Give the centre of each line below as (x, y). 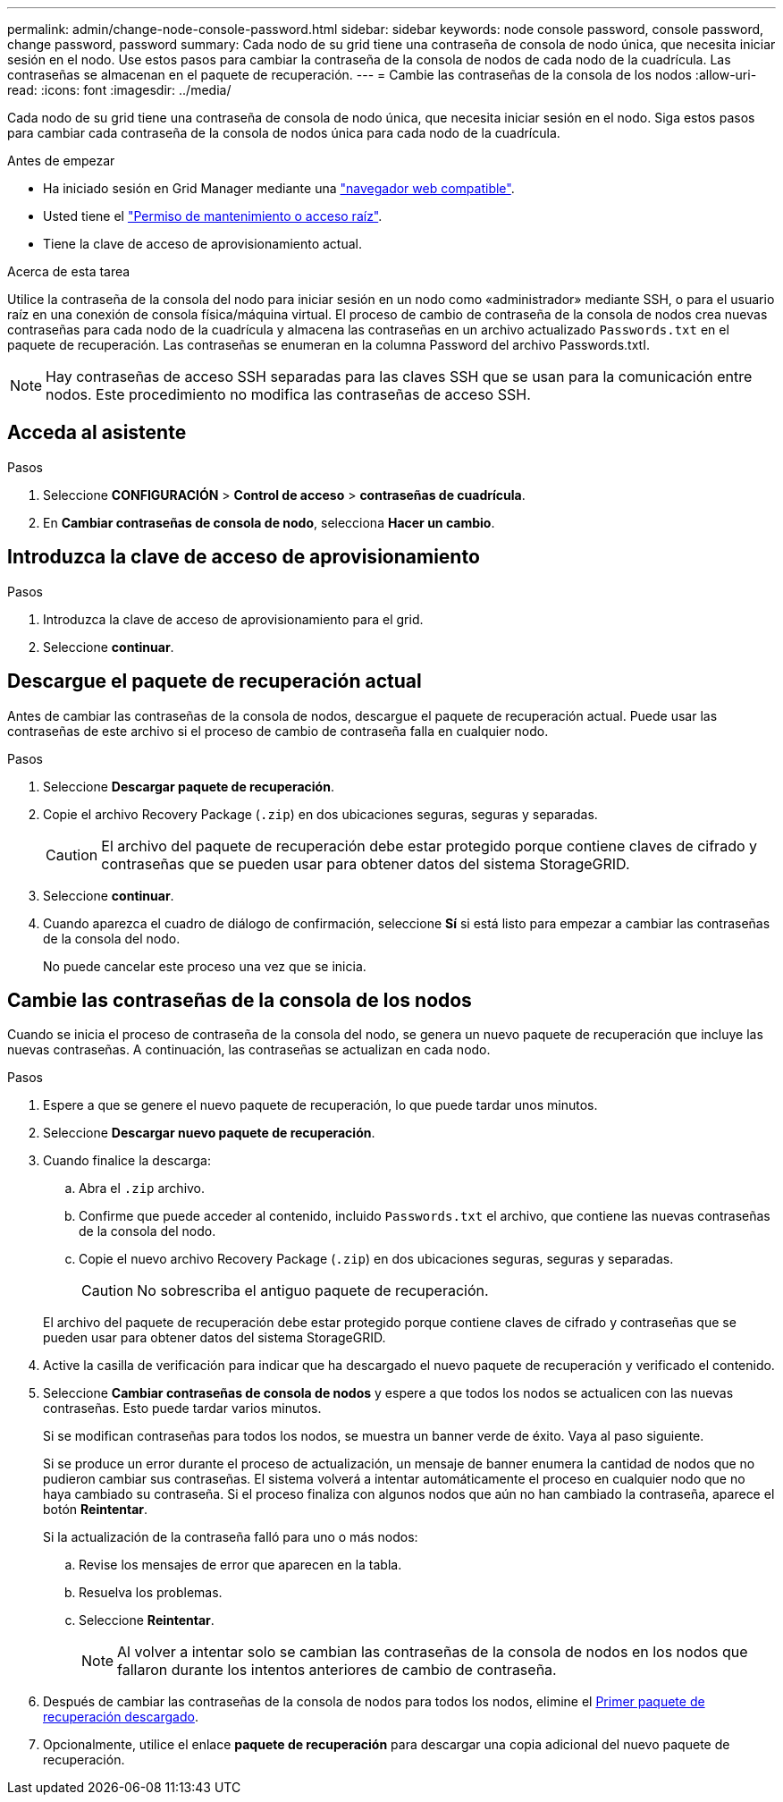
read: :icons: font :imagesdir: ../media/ (119, 90)
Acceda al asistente (97, 433)
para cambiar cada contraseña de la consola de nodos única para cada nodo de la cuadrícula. (284, 133)
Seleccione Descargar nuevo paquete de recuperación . (209, 1133)
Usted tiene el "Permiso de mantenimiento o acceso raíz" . (213, 216)
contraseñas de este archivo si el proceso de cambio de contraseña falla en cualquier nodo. (278, 731)
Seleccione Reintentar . (147, 1620)
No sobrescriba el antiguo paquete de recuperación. (313, 1291)
